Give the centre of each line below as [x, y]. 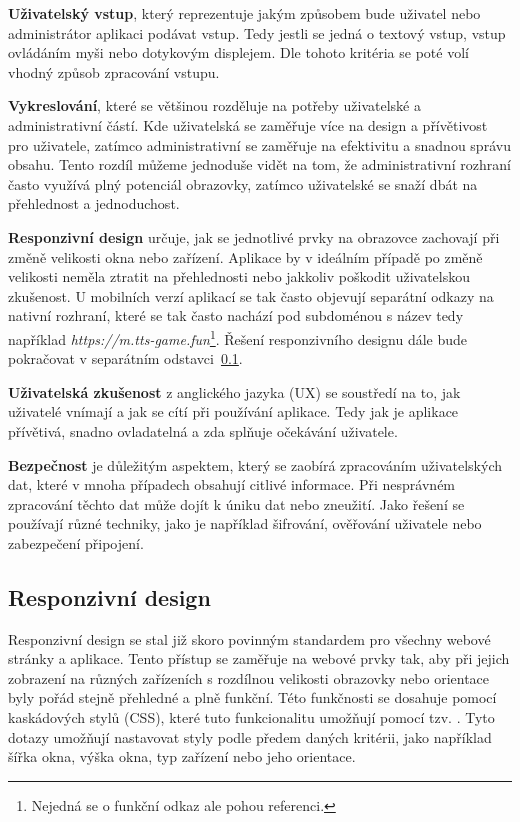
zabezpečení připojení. [76, 542]
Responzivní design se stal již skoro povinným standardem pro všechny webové [249, 638]
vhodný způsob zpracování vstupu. [114, 71]
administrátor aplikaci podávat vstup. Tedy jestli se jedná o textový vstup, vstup [257, 32]
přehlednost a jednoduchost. [94, 203]
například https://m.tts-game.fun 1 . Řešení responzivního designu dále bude [238, 337]
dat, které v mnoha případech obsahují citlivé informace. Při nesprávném [232, 484]
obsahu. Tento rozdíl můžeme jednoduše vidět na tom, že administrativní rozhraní [259, 164]
